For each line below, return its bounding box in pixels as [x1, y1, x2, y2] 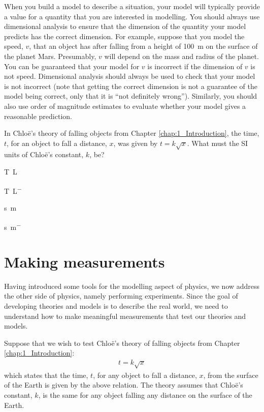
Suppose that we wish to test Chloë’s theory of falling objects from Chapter [4, 337, 240, 348]
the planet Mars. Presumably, [4, 50, 96, 61]
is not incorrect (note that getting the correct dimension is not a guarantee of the [4, 80, 257, 91]
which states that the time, [4, 369, 88, 380]
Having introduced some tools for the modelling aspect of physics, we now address [4, 280, 260, 291]
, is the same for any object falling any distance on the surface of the [38, 390, 252, 400]
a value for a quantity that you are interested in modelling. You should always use [4, 11, 260, 21]
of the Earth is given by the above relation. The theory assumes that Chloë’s [4, 379, 243, 390]
